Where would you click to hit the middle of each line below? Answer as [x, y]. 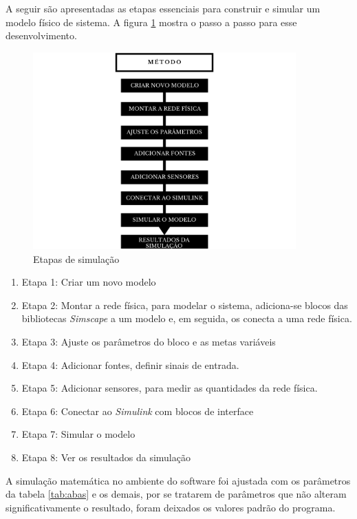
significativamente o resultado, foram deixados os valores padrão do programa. [171, 507]
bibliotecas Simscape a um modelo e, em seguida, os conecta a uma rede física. [187, 318]
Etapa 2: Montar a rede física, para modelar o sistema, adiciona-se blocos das [185, 305]
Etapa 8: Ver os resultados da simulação [106, 457]
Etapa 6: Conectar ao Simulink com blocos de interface [138, 411]
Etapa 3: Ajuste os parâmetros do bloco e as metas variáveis [149, 341]
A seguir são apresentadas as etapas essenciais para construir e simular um [163, 8]
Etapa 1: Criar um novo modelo [89, 282]
